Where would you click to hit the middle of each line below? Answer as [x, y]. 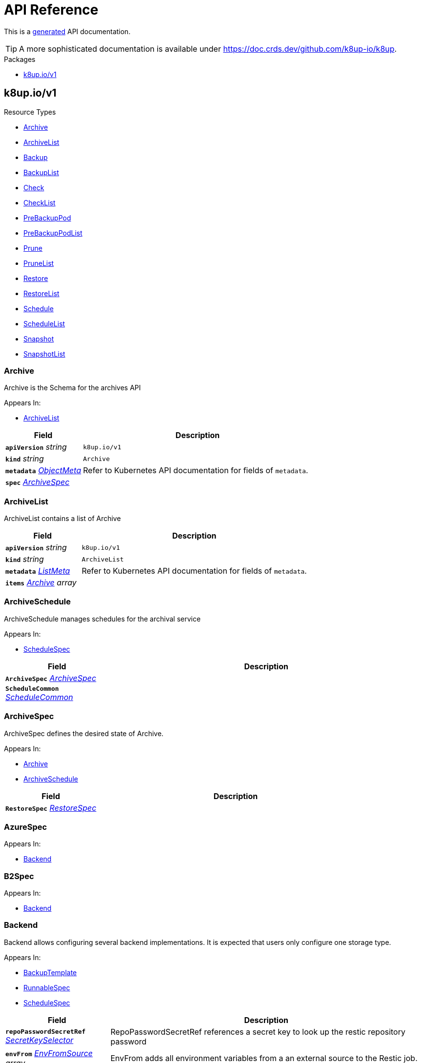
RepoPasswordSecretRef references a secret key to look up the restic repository [258, 1032]
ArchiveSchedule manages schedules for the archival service [102, 619]
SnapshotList [44, 354]
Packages [20, 59]
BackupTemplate [50, 972]
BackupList [41, 172]
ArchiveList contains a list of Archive [62, 519]
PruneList [39, 263]
